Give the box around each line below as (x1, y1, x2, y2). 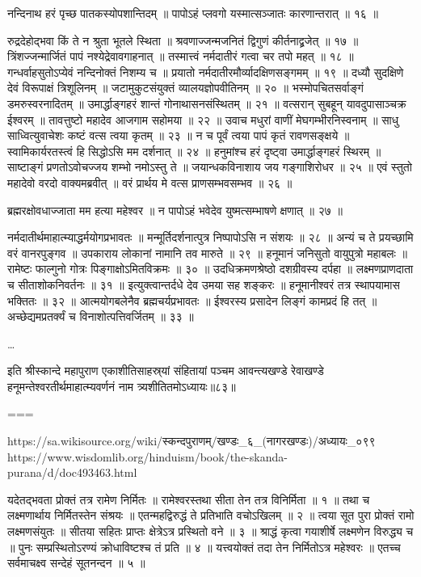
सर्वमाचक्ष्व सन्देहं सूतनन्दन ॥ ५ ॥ (7, 554, 145, 571)
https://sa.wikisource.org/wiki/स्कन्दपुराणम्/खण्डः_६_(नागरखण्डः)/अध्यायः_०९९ (7, 432, 376, 449)
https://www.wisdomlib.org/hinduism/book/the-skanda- (7, 448, 288, 465)
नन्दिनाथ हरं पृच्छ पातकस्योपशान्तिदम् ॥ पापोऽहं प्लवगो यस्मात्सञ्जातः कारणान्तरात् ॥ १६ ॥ (7, 5, 378, 21)
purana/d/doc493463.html (7, 464, 137, 481)
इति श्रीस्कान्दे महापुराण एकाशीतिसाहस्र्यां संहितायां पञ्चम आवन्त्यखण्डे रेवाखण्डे (7, 362, 324, 379)
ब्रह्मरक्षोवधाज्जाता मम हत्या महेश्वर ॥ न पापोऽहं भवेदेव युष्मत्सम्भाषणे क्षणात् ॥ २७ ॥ (7, 201, 343, 218)
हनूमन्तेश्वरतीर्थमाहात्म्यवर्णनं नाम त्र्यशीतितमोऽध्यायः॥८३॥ (7, 377, 236, 394)
